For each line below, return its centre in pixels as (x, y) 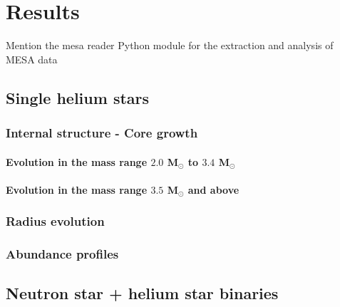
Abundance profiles (62, 254)
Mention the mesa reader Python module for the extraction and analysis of (170, 45)
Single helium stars (78, 97)
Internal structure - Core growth (102, 133)
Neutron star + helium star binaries (142, 293)
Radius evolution (55, 221)
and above (213, 189)
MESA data (32, 59)
